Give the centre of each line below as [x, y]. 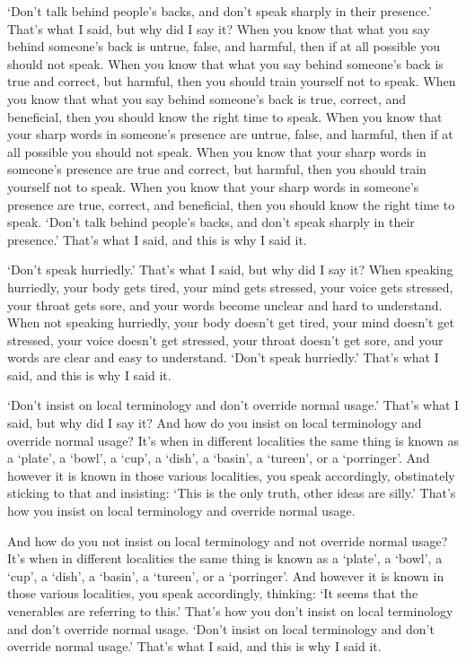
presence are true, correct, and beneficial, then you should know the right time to [231, 204]
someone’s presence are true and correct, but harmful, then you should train [217, 169]
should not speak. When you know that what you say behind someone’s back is [225, 63]
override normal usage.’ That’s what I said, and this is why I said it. [194, 646]
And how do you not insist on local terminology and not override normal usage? [228, 540]
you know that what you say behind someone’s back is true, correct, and [207, 98]
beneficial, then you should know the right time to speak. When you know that [225, 116]
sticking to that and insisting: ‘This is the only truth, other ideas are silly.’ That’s [232, 493]
